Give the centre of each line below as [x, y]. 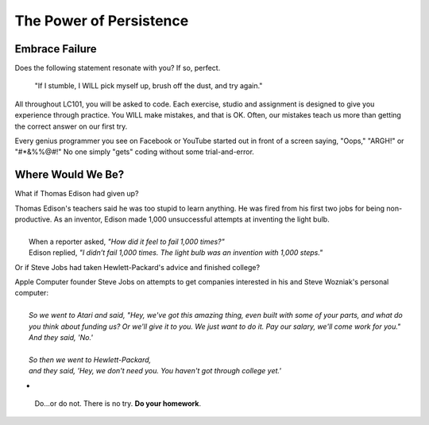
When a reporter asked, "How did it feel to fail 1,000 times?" [127, 241]
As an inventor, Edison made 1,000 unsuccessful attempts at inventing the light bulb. [191, 219]
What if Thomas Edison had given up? [77, 194]
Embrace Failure [56, 49]
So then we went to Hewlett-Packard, [90, 359]
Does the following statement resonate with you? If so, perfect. [118, 68]
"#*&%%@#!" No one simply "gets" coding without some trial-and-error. [134, 152]
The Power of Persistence [102, 21]
